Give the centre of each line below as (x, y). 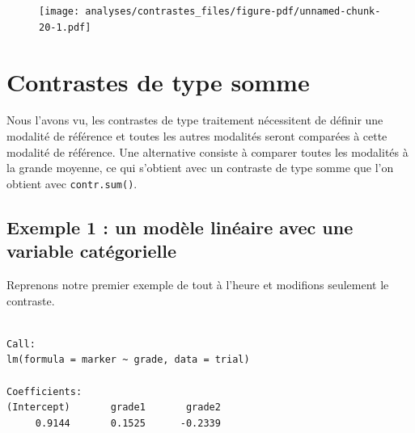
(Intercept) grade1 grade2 (114, 408)
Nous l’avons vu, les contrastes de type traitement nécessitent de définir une (195, 120)
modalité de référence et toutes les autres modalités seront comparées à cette (197, 136)
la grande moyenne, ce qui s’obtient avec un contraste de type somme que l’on (200, 168)
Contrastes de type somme (158, 81)
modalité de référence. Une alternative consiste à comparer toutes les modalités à (207, 151)
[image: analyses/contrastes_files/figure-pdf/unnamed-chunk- (210, 11)
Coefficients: (44, 391)
